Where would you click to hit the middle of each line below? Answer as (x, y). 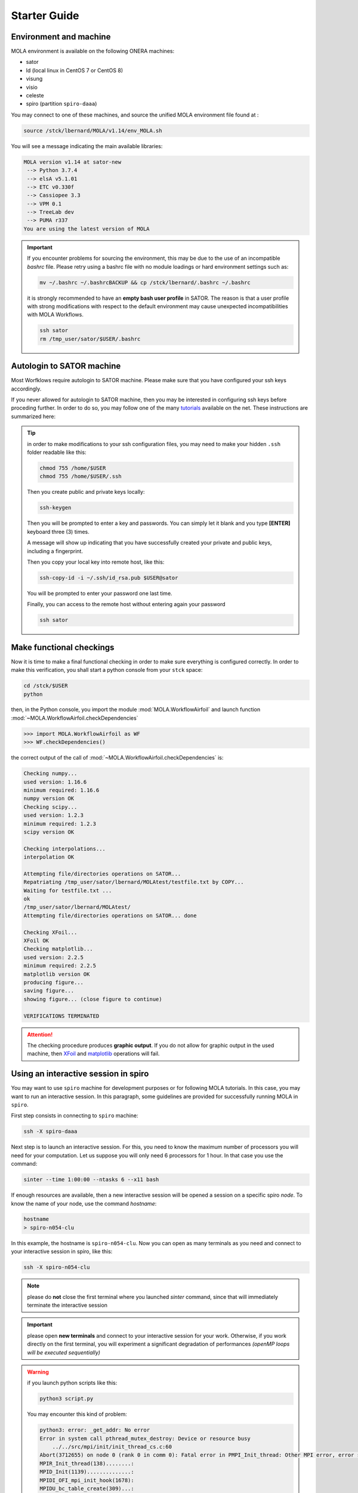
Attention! (40, 1034)
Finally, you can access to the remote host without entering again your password (126, 604)
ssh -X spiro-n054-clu (57, 1267)
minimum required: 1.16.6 (61, 790)
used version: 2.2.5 (53, 957)
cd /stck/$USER (46, 686)
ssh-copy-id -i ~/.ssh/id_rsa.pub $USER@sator (109, 577)
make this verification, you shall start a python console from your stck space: (107, 670)
